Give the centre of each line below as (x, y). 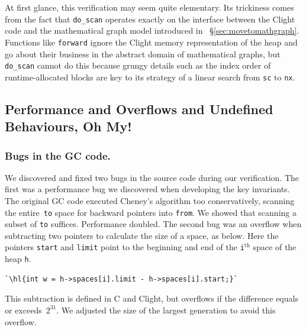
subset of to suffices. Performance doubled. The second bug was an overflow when (153, 224)
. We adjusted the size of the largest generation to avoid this (166, 310)
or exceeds (23, 310)
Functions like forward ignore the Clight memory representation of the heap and (151, 42)
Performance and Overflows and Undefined (139, 109)
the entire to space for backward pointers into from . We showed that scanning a (151, 212)
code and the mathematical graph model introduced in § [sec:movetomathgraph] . (152, 30)
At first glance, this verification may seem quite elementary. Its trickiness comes (149, 7)
